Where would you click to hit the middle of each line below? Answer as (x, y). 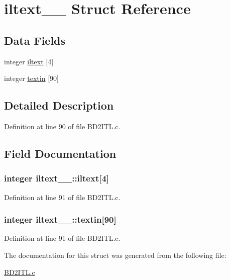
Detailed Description (59, 105)
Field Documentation (60, 153)
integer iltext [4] (29, 61)
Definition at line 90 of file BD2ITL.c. (62, 126)
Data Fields (35, 40)
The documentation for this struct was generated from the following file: (115, 255)
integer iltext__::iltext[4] (57, 178)
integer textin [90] (31, 78)
